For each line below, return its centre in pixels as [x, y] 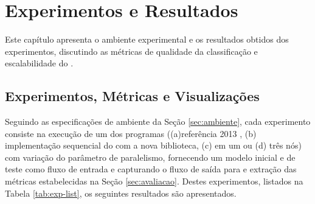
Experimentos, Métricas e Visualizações [132, 96]
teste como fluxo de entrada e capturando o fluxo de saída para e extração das [151, 169]
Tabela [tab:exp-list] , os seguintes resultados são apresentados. [121, 193]
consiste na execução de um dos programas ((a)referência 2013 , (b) [131, 133]
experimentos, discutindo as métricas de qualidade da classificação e [131, 51]
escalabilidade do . [39, 63]
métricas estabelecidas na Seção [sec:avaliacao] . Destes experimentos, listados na [154, 181]
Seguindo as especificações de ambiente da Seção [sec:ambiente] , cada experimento [158, 121]
